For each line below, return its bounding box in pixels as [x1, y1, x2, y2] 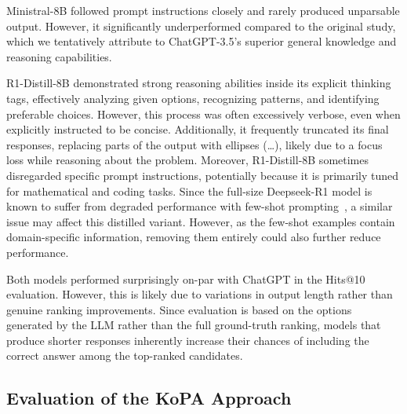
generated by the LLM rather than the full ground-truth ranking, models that [6, 317, 381, 333]
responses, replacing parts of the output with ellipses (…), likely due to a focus [6, 136, 383, 152]
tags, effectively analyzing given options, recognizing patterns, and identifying [6, 90, 380, 106]
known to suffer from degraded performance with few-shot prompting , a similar [6, 198, 393, 214]
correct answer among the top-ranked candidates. [6, 347, 243, 364]
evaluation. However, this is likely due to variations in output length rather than [6, 286, 393, 302]
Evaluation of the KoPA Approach [6, 386, 292, 410]
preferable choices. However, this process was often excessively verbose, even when [6, 105, 401, 122]
